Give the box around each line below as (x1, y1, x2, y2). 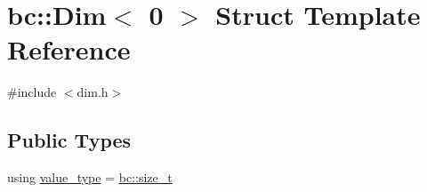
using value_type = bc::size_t (7, 168, 173, 187)
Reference (7, 31, 131, 68)
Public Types (7, 126, 132, 154)
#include (7, 83, 57, 101)
